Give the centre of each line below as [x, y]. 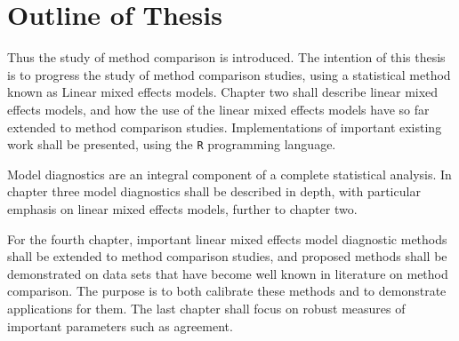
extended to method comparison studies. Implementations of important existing [225, 127]
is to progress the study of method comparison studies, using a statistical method [229, 74]
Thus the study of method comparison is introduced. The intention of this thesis [226, 57]
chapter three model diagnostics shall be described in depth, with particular [214, 191]
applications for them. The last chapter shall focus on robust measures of [206, 308]
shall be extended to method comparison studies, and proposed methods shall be [227, 256]
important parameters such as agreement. [120, 325]
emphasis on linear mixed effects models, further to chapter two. [182, 208]
